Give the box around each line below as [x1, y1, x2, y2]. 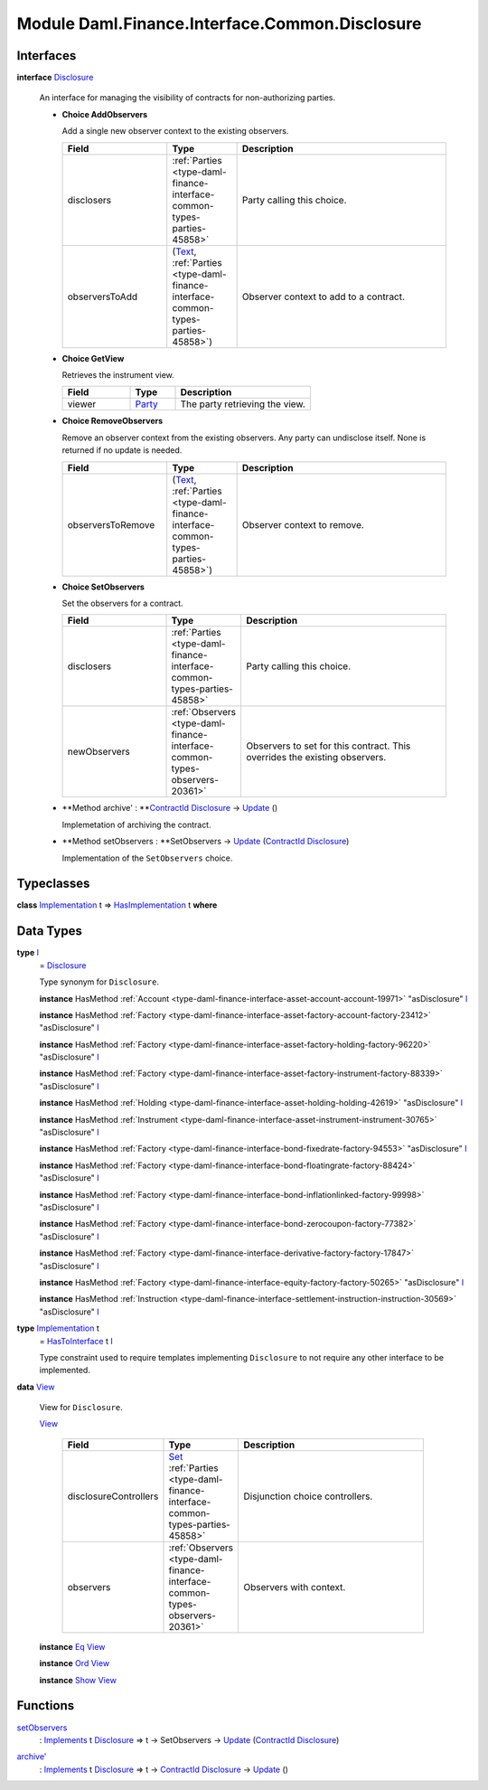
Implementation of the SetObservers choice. [61, 853, 233, 863]
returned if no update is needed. [61, 445, 183, 456]
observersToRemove [67, 518, 155, 531]
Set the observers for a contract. [61, 598, 184, 608]
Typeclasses [16, 876, 90, 891]
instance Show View [39, 1674, 117, 1685]
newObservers [67, 746, 130, 758]
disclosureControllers [67, 1490, 159, 1503]
